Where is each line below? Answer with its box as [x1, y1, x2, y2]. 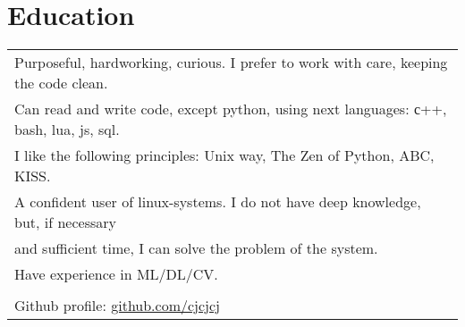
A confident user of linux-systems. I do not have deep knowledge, [14, 191, 421, 213]
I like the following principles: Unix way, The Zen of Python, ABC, [14, 145, 435, 166]
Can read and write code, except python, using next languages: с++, [14, 98, 447, 120]
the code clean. [14, 72, 108, 94]
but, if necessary [14, 212, 117, 233]
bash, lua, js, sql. [14, 119, 120, 140]
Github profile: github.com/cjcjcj [14, 295, 220, 316]
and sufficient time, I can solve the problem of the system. [14, 238, 378, 259]
